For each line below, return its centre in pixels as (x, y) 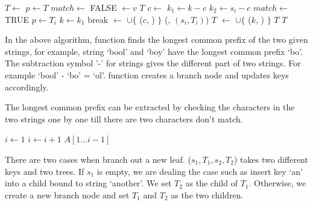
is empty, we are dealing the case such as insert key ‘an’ (200, 171)
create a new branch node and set (67, 194)
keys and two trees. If (45, 171)
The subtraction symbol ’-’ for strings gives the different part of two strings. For (153, 63)
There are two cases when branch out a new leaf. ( (98, 159)
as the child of (211, 183)
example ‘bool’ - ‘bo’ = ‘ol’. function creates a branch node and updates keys (147, 74)
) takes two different (271, 159)
